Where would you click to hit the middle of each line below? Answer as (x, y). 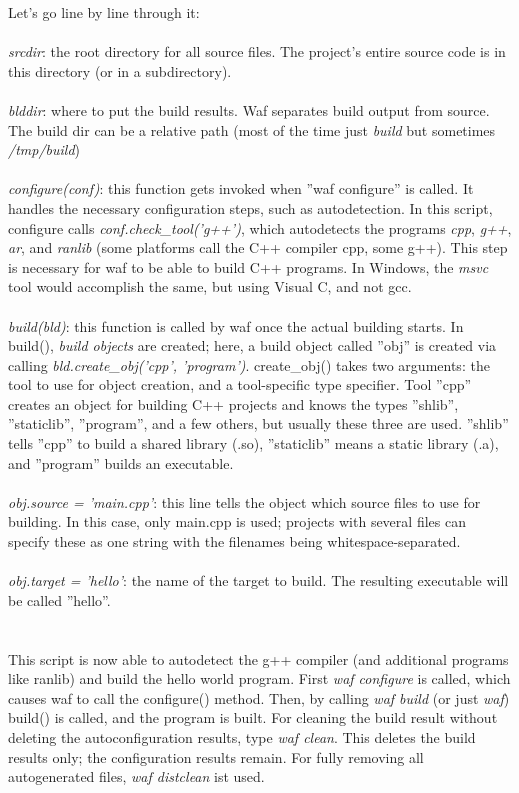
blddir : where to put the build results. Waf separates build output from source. (249, 109)
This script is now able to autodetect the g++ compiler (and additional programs (258, 658)
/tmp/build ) (44, 149)
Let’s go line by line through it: (104, 12)
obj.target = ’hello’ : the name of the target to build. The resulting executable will (258, 580)
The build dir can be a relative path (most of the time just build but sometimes (252, 129)
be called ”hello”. (59, 599)
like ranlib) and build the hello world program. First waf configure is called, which (259, 678)
